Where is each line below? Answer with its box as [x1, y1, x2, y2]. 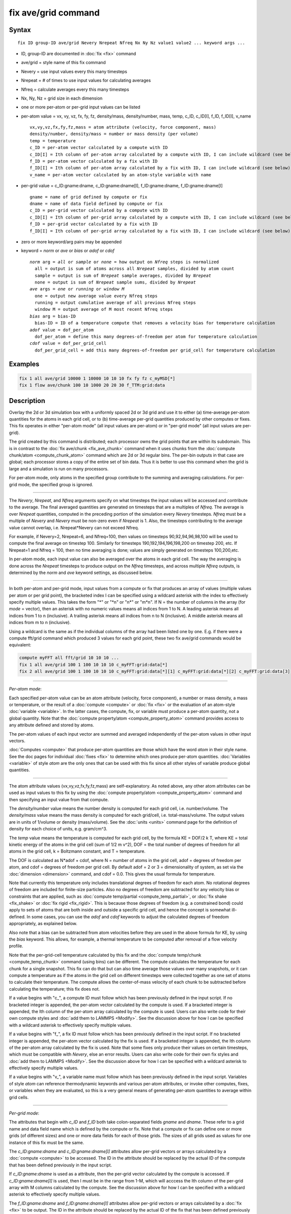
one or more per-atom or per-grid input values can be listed [21, 104, 141, 110]
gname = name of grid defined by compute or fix [30, 194, 147, 200]
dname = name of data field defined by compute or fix [30, 201, 163, 206]
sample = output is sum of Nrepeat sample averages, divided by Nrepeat [34, 272, 211, 278]
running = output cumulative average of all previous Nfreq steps [34, 300, 196, 305]
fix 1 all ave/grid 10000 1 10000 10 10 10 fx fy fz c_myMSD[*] [19, 375, 176, 381]
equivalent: [9, 642, 32, 648]
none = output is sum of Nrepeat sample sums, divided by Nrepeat [34, 279, 196, 285]
